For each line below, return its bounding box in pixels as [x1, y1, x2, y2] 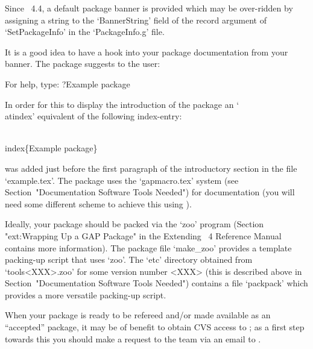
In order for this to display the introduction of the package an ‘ [5, 98, 239, 110]
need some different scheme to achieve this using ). [5, 197, 192, 210]
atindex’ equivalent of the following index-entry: [5, 110, 182, 122]
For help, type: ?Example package [5, 77, 130, 90]
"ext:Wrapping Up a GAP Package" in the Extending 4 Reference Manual [5, 229, 282, 242]
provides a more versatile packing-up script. [5, 288, 166, 301]
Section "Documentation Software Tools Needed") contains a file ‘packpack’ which [5, 277, 308, 289]
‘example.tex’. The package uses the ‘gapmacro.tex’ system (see [5, 174, 239, 186]
